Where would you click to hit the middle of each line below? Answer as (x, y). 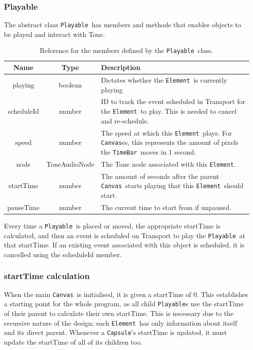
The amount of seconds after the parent (160, 176)
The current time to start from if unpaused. (166, 207)
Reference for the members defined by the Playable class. (126, 50)
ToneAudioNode (70, 164)
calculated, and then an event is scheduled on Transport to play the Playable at (125, 235)
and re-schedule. (125, 120)
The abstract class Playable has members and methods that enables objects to (123, 25)
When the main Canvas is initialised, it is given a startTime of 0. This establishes (126, 294)
